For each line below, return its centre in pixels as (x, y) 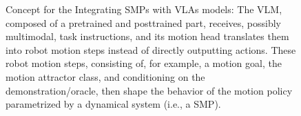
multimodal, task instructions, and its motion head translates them (147, 36)
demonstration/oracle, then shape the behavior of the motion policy (149, 90)
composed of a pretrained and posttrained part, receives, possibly (143, 22)
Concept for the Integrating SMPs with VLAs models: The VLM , (144, 9)
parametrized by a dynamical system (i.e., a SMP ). (113, 104)
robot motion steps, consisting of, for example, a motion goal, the (144, 63)
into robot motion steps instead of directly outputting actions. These (151, 49)
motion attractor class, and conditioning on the (105, 76)
